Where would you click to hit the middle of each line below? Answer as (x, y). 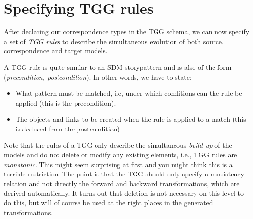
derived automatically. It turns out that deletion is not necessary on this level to (124, 193)
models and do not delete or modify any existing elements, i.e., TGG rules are (121, 155)
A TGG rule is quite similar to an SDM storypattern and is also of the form (118, 67)
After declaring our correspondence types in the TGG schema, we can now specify (127, 32)
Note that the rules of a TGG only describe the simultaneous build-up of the (118, 145)
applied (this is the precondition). (66, 102)
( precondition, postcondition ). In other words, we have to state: (98, 77)
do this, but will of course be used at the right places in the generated (108, 203)
